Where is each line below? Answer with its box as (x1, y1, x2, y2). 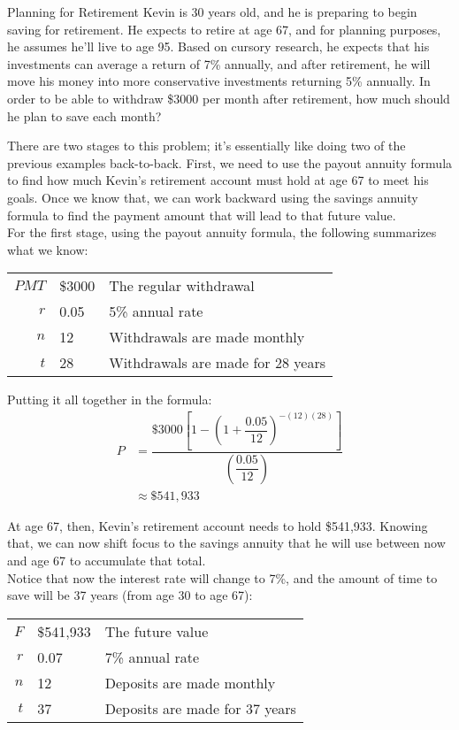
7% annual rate (104, 646, 200, 667)
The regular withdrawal (109, 275, 255, 296)
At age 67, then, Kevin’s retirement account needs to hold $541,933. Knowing (7, 516, 428, 534)
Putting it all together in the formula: (7, 390, 212, 409)
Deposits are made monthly (104, 672, 276, 693)
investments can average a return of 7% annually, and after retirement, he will (7, 54, 431, 73)
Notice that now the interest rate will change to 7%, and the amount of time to (7, 568, 438, 587)
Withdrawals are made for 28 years (109, 352, 325, 373)
